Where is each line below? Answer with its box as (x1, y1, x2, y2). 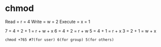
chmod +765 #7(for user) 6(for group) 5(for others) (5, 37, 114, 42)
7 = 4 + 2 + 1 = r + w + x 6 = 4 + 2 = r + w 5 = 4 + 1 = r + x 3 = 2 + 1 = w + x (5, 28, 157, 34)
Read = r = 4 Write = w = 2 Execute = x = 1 (5, 19, 90, 24)
